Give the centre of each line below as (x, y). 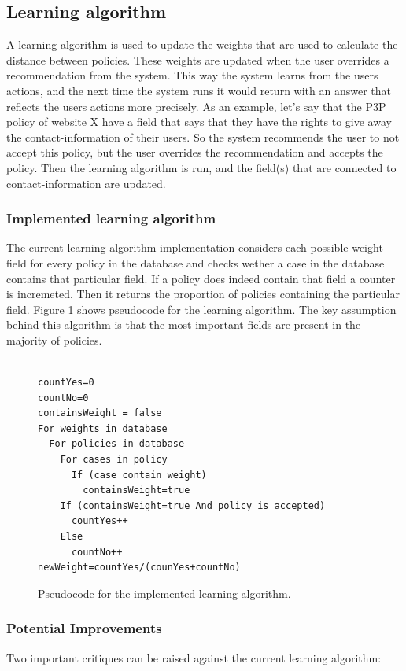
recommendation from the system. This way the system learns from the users (192, 75)
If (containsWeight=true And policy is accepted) (193, 505)
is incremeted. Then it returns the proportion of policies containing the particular (203, 294)
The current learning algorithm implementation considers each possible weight (195, 247)
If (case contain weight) (139, 475)
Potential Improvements (84, 628)
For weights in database (103, 428)
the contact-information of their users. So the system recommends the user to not (203, 136)
